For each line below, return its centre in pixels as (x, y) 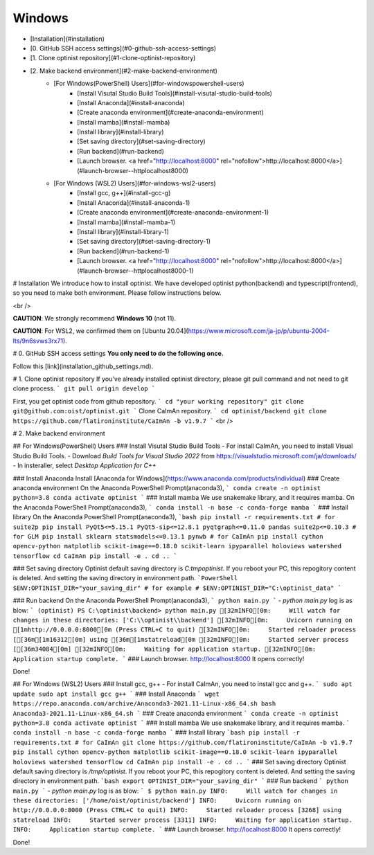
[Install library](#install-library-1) (123, 231)
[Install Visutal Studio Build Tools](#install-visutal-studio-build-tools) (175, 93)
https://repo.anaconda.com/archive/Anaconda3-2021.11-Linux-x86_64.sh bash (144, 704)
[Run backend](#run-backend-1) (123, 251)
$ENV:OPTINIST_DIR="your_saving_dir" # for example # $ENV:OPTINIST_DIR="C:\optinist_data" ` (177, 588)
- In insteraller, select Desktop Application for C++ (84, 466)
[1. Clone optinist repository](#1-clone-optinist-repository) (113, 58)
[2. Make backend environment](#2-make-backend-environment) (124, 71)
